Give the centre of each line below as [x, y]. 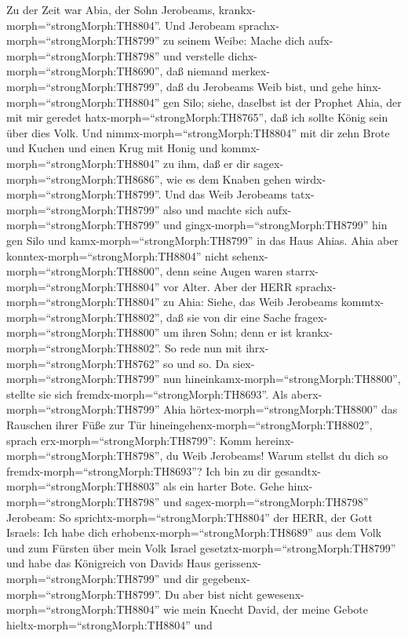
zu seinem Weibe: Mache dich [234, 40]
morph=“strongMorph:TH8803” [83, 486]
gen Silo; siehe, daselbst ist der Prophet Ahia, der [282, 102]
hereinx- [275, 440]
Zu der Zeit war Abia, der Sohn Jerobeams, [111, 9]
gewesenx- [280, 594]
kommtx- [362, 302]
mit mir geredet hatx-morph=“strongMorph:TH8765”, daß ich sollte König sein [197, 117]
